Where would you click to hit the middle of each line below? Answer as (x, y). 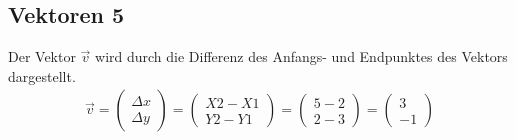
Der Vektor (42, 56)
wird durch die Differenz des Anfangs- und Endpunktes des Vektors (301, 56)
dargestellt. (42, 75)
